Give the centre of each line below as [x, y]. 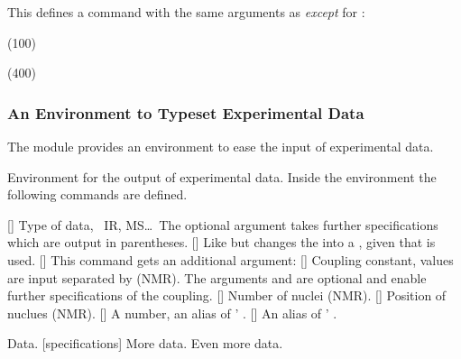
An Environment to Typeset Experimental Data [186, 112]
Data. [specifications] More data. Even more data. [145, 343]
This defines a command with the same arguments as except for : [186, 12]
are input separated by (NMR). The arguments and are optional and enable [217, 277]
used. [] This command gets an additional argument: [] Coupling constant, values [230, 259]
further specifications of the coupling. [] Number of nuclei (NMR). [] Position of [227, 295]
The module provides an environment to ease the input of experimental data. [221, 146]
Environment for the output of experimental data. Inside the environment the [222, 176]
